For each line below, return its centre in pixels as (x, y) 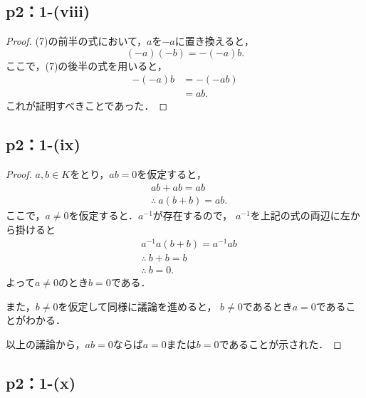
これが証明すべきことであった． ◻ (87, 106)
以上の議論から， (46, 344)
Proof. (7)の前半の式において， (77, 41)
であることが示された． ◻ (280, 344)
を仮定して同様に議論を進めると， (137, 306)
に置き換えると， (214, 41)
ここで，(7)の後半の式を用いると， (87, 65)
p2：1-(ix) (43, 144)
